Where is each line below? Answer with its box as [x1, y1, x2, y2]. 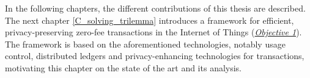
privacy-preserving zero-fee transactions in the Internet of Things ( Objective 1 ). [5, 26, 302, 38]
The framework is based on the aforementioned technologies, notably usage [5, 37, 286, 50]
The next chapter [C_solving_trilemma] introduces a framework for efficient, [5, 13, 294, 26]
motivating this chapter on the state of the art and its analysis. [5, 61, 242, 74]
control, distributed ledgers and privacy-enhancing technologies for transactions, [5, 49, 304, 62]
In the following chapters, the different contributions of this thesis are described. [5, 2, 306, 14]
